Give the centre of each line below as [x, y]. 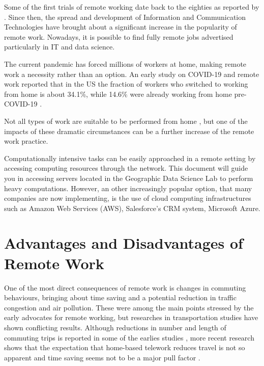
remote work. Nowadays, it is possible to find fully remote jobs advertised [119, 36]
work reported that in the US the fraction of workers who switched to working [126, 84]
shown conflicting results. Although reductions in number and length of [115, 327]
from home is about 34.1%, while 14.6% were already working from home [118, 94]
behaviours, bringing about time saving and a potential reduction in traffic [120, 297]
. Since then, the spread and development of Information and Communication [125, 17]
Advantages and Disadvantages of [124, 243]
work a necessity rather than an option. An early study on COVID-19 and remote [132, 74]
